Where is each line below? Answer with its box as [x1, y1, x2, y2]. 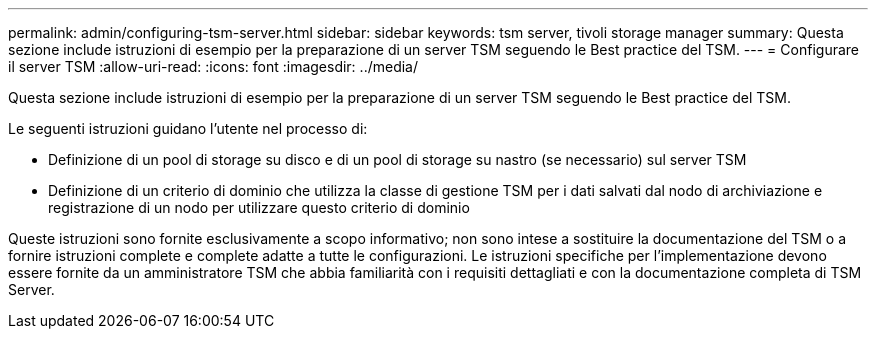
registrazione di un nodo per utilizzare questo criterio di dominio [48, 199, 470, 216]
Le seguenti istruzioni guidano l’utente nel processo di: [8, 120, 368, 137]
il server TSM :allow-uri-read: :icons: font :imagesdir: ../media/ [8, 58, 418, 75]
